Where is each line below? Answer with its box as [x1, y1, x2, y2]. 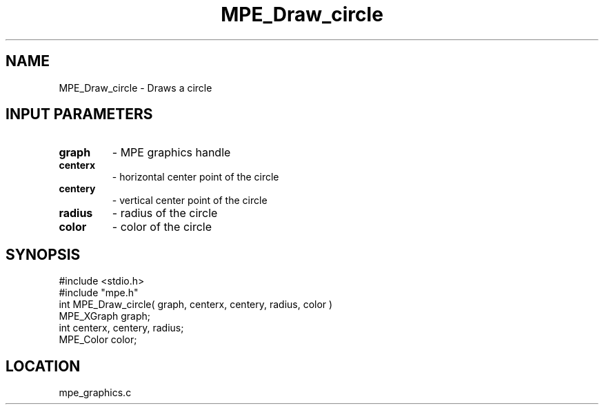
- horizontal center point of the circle [112, 171, 279, 183]
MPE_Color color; [59, 334, 137, 346]
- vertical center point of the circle [112, 194, 268, 207]
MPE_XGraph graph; [59, 310, 151, 322]
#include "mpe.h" [59, 287, 139, 299]
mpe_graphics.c [59, 387, 132, 399]
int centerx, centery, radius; [59, 322, 184, 334]
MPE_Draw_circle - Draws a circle [59, 81, 212, 94]
